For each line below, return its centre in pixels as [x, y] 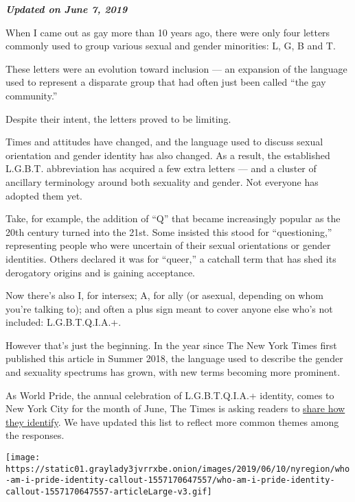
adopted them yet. [44, 195]
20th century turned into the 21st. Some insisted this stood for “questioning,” [169, 231]
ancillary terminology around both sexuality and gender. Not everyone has [162, 181]
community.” [32, 95]
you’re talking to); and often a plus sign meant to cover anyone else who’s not [169, 308]
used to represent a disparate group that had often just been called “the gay [166, 82]
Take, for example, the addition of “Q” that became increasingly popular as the [173, 218]
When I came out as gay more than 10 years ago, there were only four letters [168, 32]
